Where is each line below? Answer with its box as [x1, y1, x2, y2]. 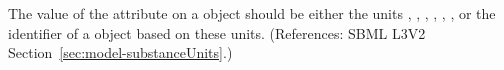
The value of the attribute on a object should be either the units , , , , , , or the [8, 3, 496, 23]
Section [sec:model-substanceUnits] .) [8, 42, 233, 63]
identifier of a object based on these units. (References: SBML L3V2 [8, 22, 426, 43]
